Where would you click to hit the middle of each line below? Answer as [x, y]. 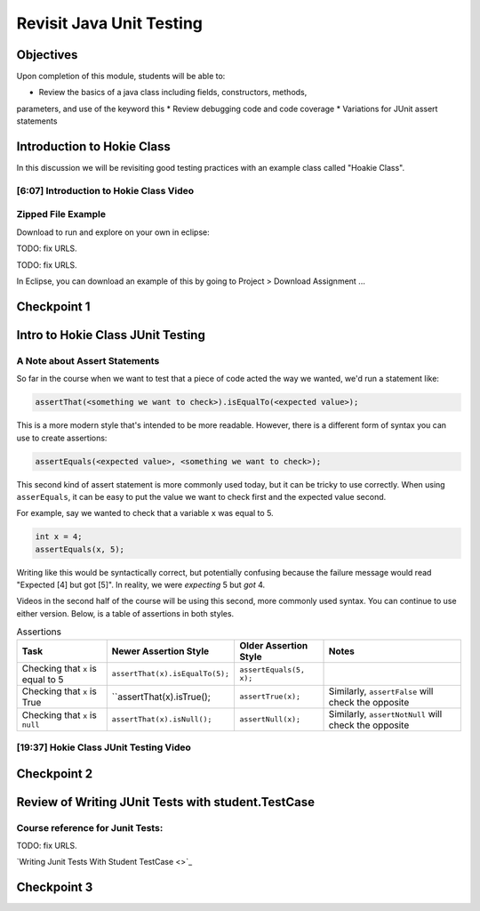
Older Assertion [274, 645]
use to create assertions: [62, 438]
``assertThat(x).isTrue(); [161, 697]
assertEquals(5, [272, 669]
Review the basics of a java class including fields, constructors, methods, [173, 93]
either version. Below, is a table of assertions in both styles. [125, 613]
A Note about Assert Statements [88, 360]
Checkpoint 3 [55, 887]
